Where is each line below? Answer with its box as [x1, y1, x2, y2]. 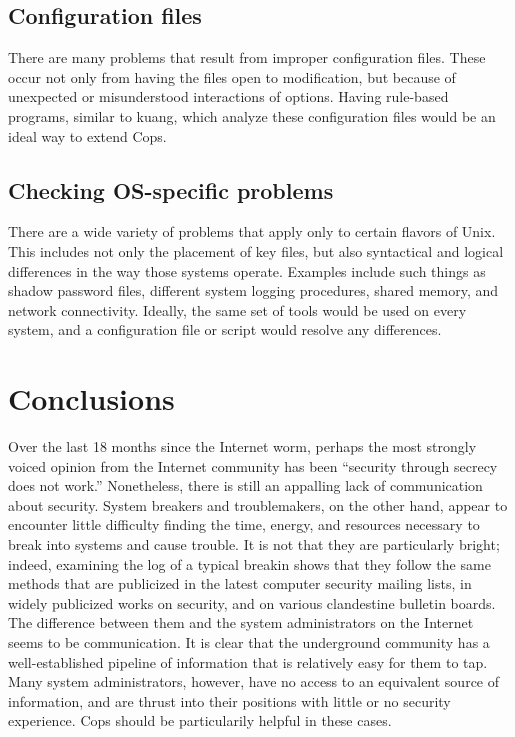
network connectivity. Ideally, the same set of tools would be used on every [8, 299, 467, 320]
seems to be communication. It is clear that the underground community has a [8, 632, 490, 652]
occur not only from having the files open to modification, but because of [8, 66, 456, 87]
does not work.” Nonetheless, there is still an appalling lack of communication [8, 475, 483, 496]
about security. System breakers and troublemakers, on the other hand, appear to [8, 494, 508, 515]
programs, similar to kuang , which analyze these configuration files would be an [8, 105, 496, 126]
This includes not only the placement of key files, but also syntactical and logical [8, 240, 504, 261]
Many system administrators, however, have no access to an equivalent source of [8, 671, 500, 692]
